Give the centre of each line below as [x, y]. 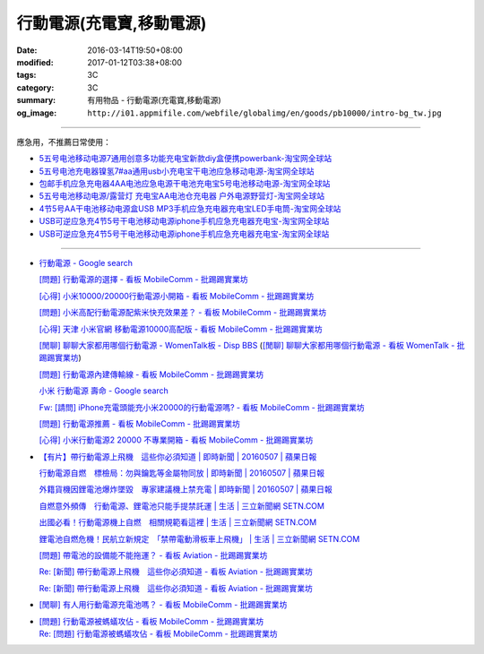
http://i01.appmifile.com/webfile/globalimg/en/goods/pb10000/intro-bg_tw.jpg [265, 113]
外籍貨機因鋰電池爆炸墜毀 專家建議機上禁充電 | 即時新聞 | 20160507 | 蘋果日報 [186, 489]
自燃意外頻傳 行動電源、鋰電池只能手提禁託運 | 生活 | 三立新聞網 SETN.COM [181, 505]
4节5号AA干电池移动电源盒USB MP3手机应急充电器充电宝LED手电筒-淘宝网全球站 [190, 208]
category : [35, 87]
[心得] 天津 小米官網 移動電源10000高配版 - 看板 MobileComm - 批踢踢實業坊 [181, 329]
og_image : [37, 113]
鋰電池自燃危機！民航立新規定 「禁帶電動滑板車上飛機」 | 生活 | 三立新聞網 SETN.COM [199, 538]
